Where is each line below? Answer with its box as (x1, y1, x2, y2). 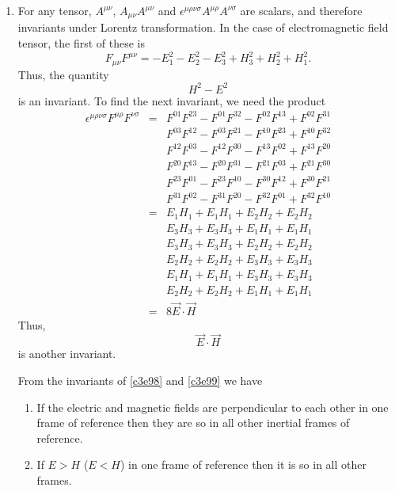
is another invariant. (17, 345, 116, 362)
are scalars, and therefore (240, 2, 363, 18)
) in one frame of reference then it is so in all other (120, 456, 367, 473)
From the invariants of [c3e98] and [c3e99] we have (17, 372, 263, 389)
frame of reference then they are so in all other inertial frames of (36, 414, 350, 431)
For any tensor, (17, 2, 92, 18)
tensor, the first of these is (17, 35, 145, 51)
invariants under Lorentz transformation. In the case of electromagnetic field (17, 19, 389, 36)
